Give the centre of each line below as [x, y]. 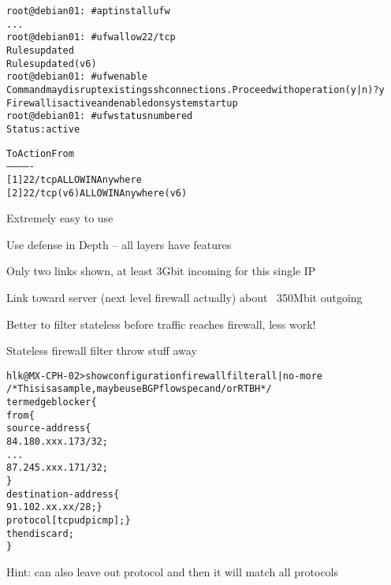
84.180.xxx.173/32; [57, 442]
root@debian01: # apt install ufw [88, 11]
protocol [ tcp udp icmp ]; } [69, 520]
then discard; [40, 533]
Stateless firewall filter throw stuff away [102, 350]
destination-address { [63, 494]
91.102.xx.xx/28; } [54, 507]
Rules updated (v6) [52, 63]
